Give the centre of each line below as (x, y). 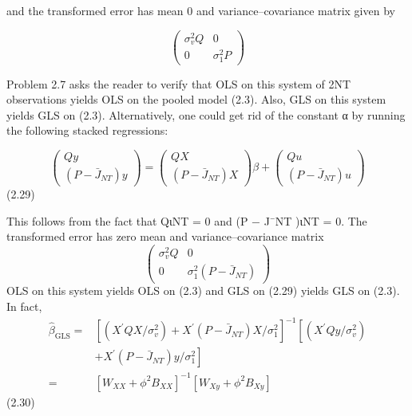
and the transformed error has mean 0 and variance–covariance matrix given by (201, 10)
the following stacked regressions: (87, 130)
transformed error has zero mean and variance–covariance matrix (165, 236)
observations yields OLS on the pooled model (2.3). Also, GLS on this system (196, 99)
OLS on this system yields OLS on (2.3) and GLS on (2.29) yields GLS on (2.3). (203, 290)
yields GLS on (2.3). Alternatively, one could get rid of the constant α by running (206, 114)
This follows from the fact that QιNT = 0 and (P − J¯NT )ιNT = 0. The (187, 220)
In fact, (24, 306)
